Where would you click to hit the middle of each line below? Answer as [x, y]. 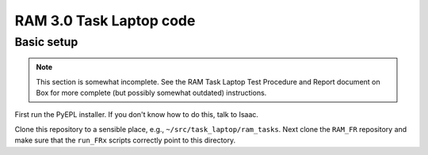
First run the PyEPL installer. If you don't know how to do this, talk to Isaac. [137, 115]
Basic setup [46, 42]
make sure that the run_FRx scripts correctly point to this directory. [125, 140]
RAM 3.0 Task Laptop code [105, 21]
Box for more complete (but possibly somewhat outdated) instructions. [151, 93]
